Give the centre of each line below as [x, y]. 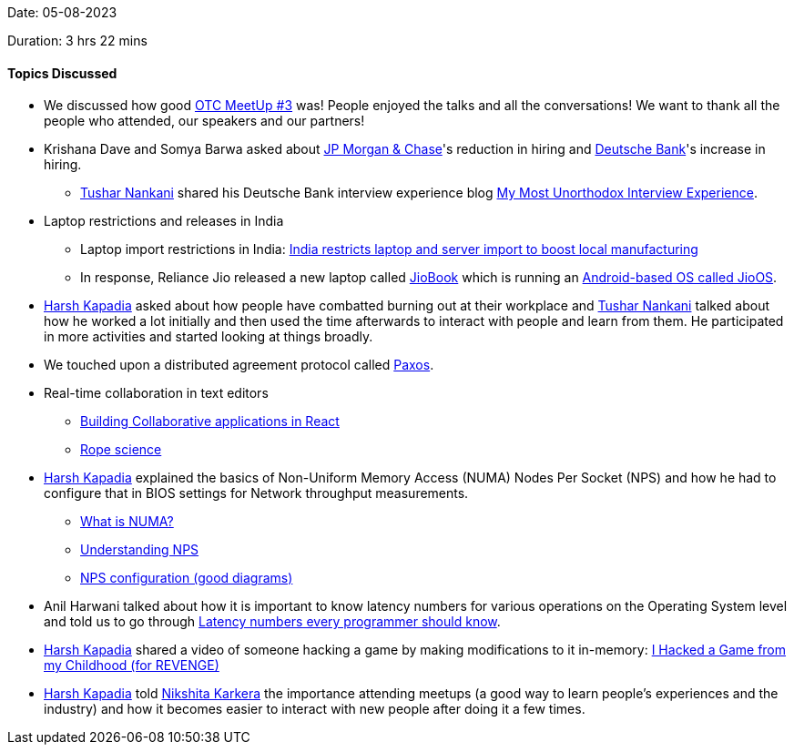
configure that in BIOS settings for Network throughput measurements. [256, 493]
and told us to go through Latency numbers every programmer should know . [272, 622]
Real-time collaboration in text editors [156, 393]
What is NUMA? [127, 522]
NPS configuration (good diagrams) [187, 578]
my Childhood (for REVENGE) [132, 666]
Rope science [121, 450]
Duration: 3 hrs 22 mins [77, 41]
